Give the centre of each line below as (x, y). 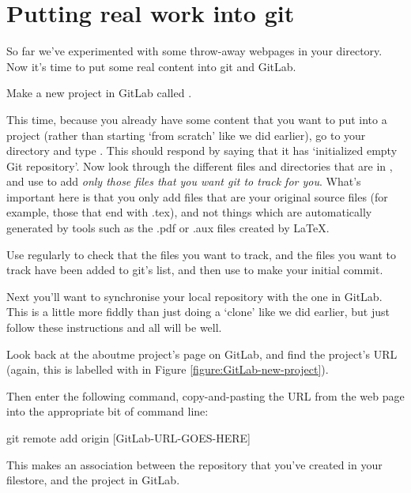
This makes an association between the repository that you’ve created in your (194, 464)
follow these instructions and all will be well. (114, 327)
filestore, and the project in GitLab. (93, 480)
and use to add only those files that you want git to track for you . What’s (184, 181)
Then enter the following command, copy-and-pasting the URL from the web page (205, 395)
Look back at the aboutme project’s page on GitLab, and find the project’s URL (202, 354)
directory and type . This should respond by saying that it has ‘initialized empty (202, 151)
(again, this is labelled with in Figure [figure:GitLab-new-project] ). (168, 369)
